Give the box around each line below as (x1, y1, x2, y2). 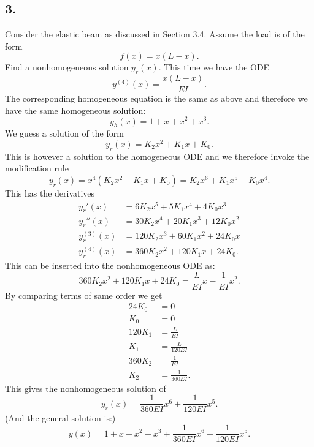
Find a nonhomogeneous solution (5, 61, 129, 73)
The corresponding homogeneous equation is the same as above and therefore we (5, 92, 308, 105)
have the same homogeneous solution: (5, 103, 146, 116)
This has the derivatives (5, 186, 95, 199)
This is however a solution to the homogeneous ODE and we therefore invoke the (5, 149, 310, 162)
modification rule (5, 162, 69, 175)
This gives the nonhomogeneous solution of (5, 381, 166, 394)
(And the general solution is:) (5, 411, 116, 424)
